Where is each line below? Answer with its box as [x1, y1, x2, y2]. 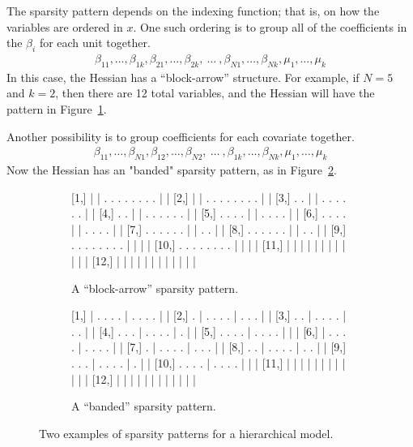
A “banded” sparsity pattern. [71, 398, 216, 415]
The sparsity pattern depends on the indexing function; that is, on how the [6, 2, 380, 19]
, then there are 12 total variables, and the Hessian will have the [55, 84, 375, 101]
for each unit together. [39, 34, 151, 51]
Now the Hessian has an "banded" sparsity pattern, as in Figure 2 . [6, 161, 337, 178]
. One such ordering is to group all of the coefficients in [133, 18, 407, 35]
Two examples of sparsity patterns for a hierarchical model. [39, 424, 334, 441]
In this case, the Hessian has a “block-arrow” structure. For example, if [6, 68, 360, 85]
